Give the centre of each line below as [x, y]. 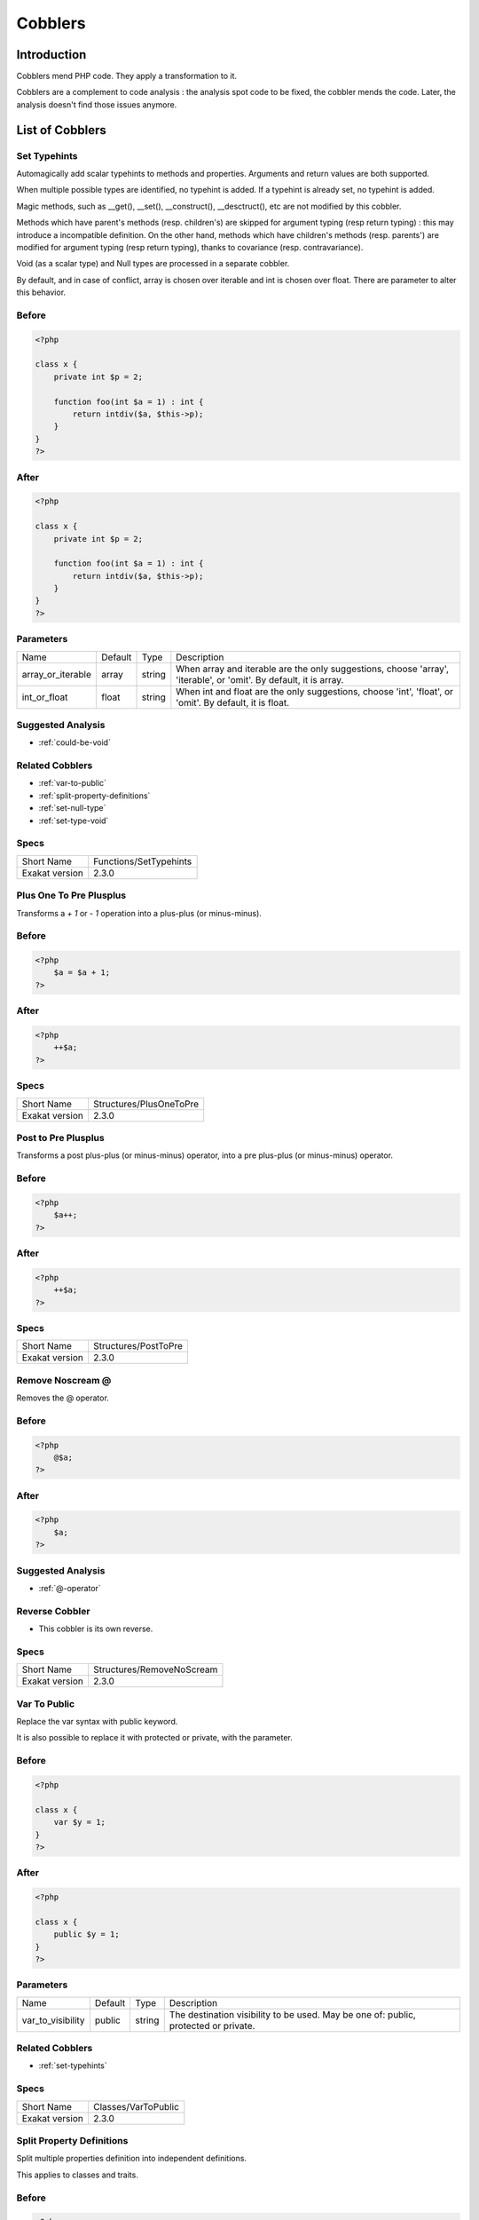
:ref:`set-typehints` [73, 2065]
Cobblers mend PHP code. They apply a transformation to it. [127, 76]
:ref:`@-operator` [70, 1588]
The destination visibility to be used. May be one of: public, [292, 2014]
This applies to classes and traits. [78, 2175]
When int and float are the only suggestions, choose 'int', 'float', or [315, 691]
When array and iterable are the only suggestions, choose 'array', [313, 669]
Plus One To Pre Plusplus [71, 895]
